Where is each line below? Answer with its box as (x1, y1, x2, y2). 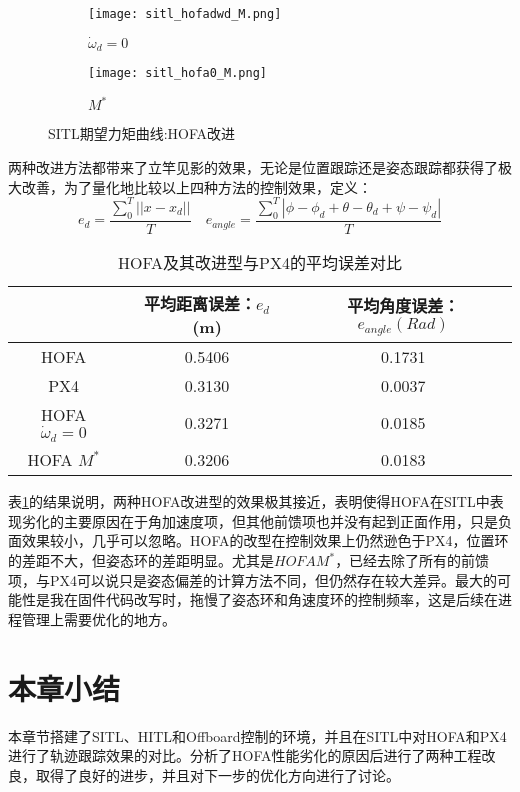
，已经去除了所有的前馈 (335, 550, 490, 571)
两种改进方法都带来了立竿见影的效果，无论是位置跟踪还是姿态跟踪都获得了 (8, 157, 498, 178)
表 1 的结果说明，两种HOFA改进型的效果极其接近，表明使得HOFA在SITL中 (8, 491, 490, 512)
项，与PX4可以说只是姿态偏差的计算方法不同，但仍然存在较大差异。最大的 (8, 569, 498, 590)
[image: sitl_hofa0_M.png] (88, 66, 267, 81)
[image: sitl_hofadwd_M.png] (88, 7, 282, 21)
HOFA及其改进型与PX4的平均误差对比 (117, 250, 403, 274)
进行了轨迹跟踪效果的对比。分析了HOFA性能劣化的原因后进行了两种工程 (8, 745, 482, 766)
